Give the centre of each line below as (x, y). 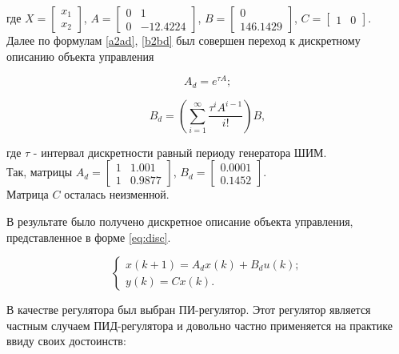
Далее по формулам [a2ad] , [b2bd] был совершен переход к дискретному (184, 40)
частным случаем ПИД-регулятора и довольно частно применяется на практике (199, 325)
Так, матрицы (40, 172)
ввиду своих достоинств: (66, 341)
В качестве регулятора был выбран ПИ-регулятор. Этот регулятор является (189, 310)
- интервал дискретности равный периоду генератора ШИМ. (180, 152)
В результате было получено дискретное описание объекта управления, (180, 221)
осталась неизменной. (117, 194)
